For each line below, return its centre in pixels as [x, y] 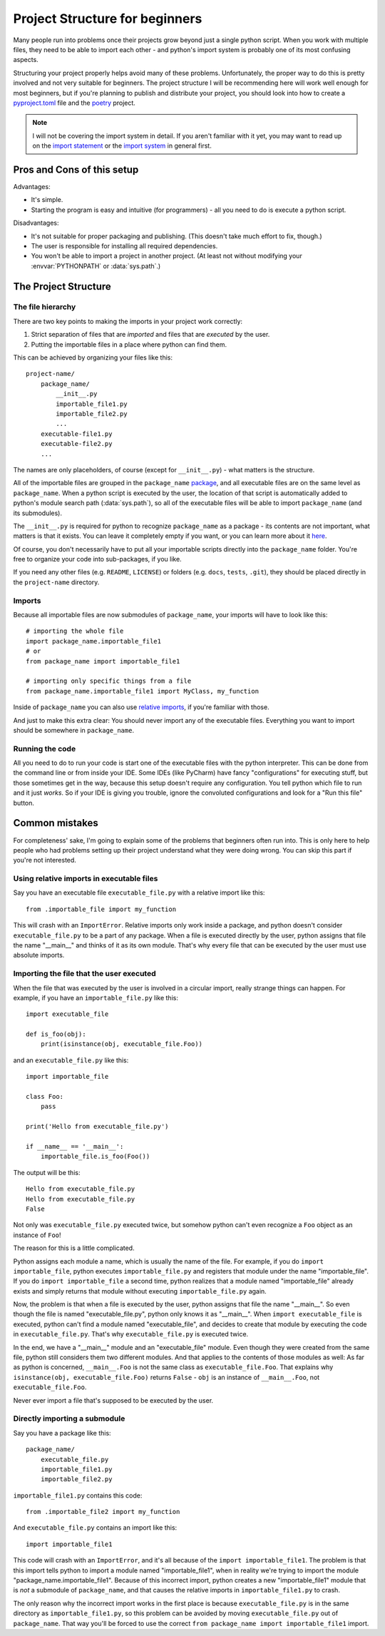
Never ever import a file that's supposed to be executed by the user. [113, 1400]
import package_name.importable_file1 [94, 641]
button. [24, 803]
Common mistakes [56, 823]
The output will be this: [47, 1172]
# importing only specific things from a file [109, 681]
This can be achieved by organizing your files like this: [93, 357]
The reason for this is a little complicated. [74, 1248]
